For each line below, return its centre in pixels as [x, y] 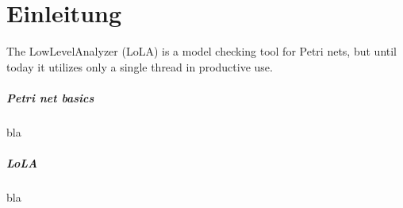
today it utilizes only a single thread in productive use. [140, 66]
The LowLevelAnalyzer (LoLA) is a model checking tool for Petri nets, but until [202, 51]
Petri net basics [50, 97]
